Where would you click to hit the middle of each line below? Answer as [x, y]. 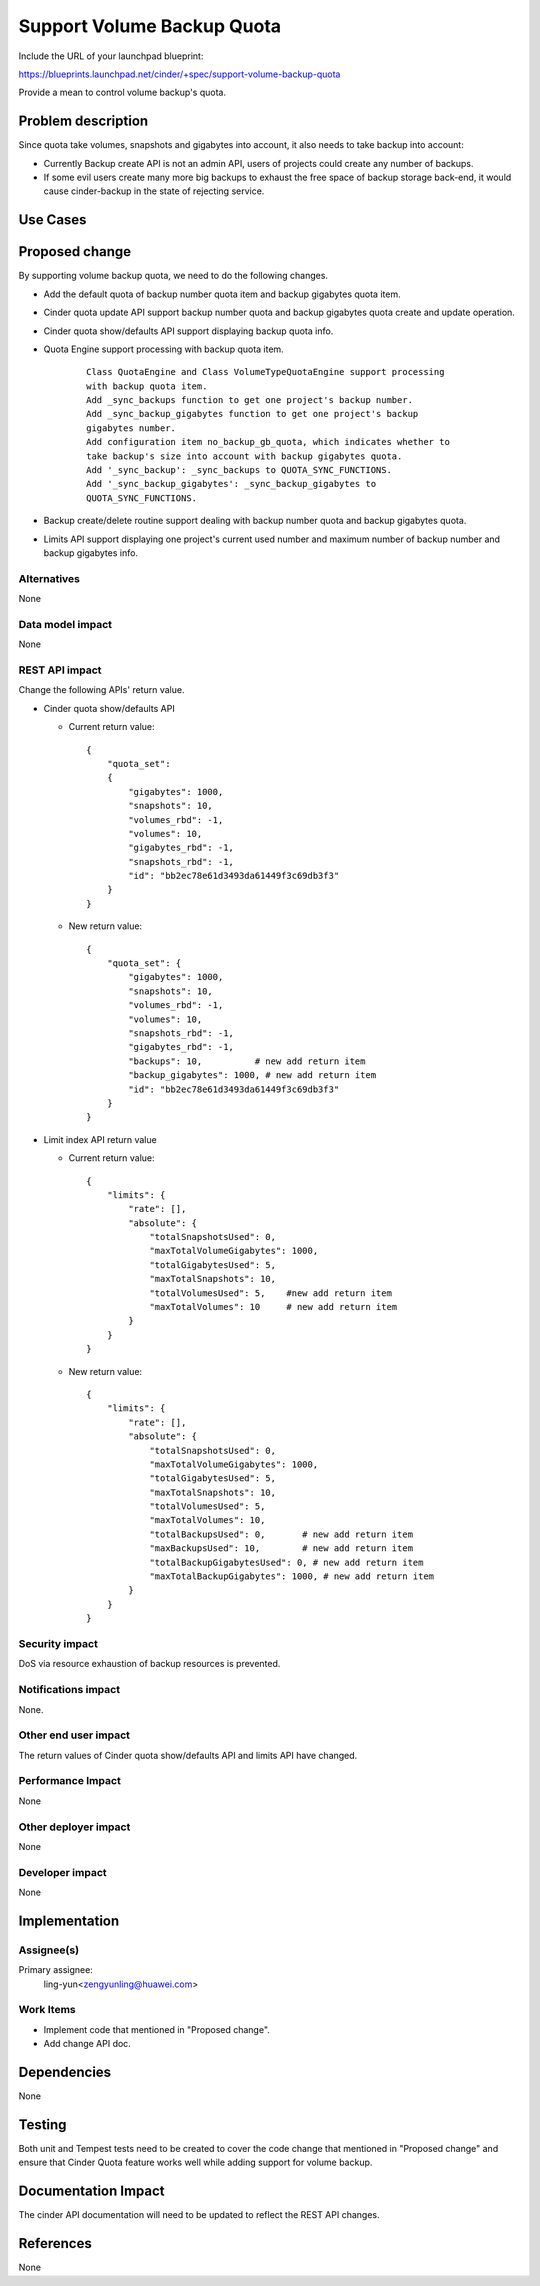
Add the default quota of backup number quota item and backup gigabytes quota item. [222, 294]
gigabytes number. [131, 428]
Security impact [58, 1643]
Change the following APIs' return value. [101, 690]
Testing [42, 2124]
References [55, 2243]
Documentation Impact [91, 2191]
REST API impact [60, 670]
